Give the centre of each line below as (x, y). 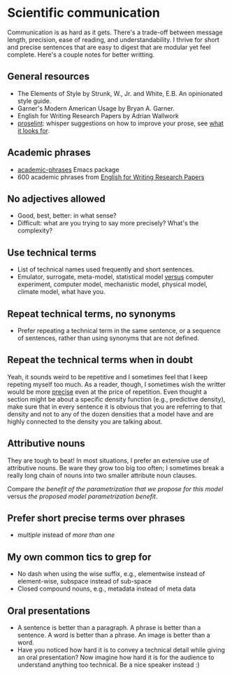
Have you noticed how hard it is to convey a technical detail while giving (121, 650)
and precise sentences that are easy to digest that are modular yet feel (109, 47)
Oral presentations (49, 611)
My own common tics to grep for (79, 557)
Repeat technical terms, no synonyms (92, 314)
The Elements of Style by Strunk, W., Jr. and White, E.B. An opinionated (120, 93)
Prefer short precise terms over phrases (96, 518)
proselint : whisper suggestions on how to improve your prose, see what (120, 123)
